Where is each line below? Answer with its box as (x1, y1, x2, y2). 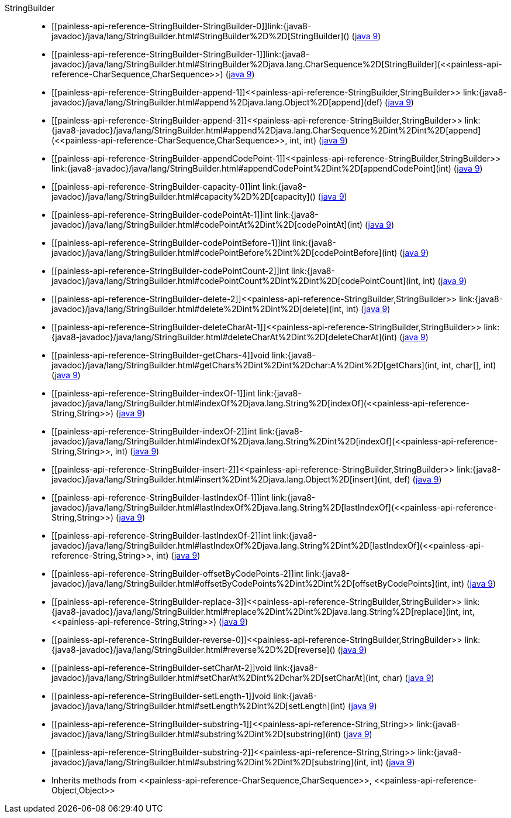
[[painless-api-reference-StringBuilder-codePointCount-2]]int (51, 266, 289, 276)
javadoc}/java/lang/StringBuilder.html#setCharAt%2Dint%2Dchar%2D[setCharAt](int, (51, 673, 381, 683)
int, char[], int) (441, 360, 496, 370)
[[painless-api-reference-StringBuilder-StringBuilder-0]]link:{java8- (51, 21, 312, 31)
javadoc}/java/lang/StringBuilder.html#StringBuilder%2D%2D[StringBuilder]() (51, 31, 350, 41)
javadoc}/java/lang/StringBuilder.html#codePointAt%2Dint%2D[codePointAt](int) (51, 220, 363, 230)
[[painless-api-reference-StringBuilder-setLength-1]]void (51, 691, 271, 701)
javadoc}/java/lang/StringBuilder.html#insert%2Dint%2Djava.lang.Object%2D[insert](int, (51, 474, 392, 484)
